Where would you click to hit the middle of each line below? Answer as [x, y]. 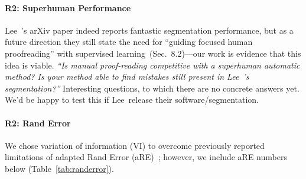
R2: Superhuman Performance [68, 7]
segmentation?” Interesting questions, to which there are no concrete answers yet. [152, 88]
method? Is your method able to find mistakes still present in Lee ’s [127, 77]
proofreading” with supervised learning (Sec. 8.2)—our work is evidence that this [153, 53]
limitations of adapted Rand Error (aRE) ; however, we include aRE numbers [146, 157]
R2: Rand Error [38, 123]
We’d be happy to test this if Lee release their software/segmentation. [132, 100]
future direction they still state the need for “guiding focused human [129, 42]
